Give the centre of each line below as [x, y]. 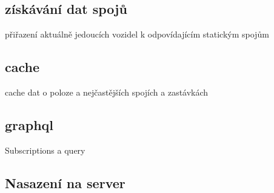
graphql [29, 124]
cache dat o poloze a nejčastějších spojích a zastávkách [107, 92]
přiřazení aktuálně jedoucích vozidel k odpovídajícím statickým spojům [137, 34]
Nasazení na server [65, 182]
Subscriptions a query [45, 150]
